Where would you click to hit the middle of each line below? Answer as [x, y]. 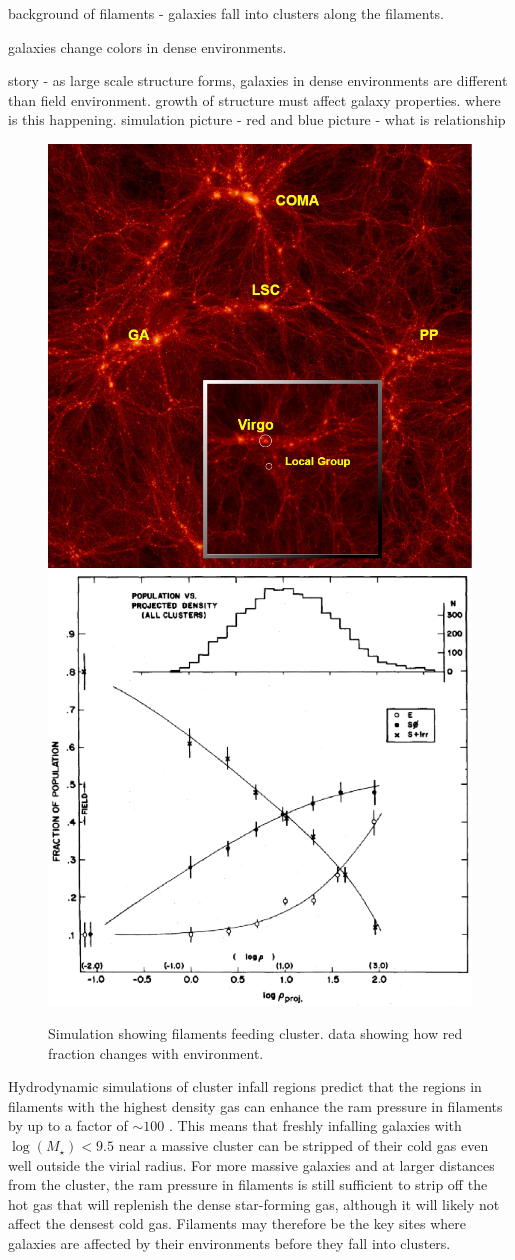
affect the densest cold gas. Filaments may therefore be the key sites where [237, 1223]
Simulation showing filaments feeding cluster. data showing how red [255, 1033]
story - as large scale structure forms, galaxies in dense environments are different [258, 80]
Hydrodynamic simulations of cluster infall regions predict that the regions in [245, 1086]
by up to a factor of [68, 1125]
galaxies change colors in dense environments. [147, 46]
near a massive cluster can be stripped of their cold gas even [303, 1145]
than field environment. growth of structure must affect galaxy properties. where [254, 99]
